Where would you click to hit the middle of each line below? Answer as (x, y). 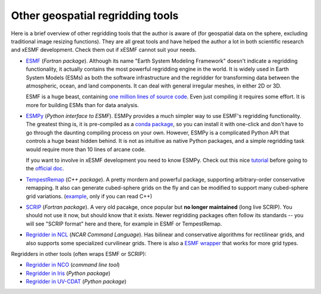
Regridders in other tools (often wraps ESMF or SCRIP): (79, 254)
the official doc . (45, 168)
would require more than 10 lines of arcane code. (86, 149)
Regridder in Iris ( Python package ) (68, 273)
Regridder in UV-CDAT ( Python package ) (76, 282)
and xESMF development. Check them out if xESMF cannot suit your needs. (104, 50)
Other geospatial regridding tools (95, 15)
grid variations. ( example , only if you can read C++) (89, 196)
